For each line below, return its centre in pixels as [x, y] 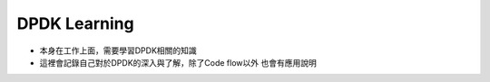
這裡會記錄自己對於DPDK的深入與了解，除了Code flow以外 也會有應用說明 [178, 62]
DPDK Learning [76, 23]
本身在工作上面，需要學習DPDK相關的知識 [118, 50]
